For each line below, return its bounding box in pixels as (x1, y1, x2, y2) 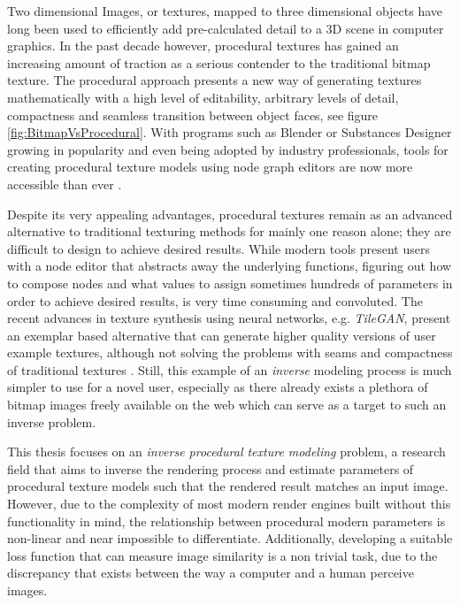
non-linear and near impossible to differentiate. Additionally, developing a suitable (7, 529, 453, 548)
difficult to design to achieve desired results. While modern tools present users (7, 239, 430, 257)
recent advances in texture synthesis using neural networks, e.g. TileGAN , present (7, 309, 451, 327)
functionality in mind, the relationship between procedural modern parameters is (7, 511, 446, 530)
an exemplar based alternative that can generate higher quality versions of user (7, 325, 436, 344)
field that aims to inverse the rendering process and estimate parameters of (7, 459, 414, 478)
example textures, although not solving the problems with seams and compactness (7, 343, 453, 362)
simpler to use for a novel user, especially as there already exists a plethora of (7, 378, 428, 396)
